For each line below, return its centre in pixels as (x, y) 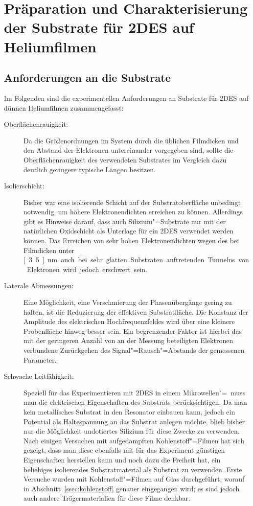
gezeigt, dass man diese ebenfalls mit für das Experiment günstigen (124, 450)
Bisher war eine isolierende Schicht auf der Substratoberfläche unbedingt (132, 202)
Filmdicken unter (49, 250)
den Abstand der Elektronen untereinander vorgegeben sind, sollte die (128, 150)
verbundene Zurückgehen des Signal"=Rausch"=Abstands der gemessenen (134, 350)
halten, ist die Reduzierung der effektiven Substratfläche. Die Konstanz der (136, 311)
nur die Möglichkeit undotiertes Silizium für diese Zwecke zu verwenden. (132, 431)
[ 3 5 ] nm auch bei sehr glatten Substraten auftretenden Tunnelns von (136, 260)
